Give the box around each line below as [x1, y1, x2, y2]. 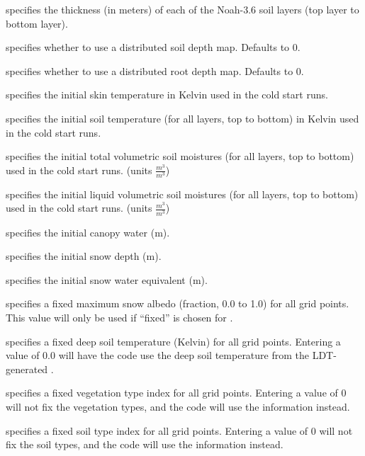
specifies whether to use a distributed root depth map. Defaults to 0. [6, 63, 304, 78]
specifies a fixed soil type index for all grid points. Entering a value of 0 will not [6, 423, 353, 438]
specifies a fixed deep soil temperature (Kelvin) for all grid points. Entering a [6, 334, 341, 348]
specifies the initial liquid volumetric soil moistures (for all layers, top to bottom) [6, 186, 359, 201]
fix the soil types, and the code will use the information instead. [6, 437, 283, 452]
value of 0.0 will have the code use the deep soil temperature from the [6, 348, 310, 363]
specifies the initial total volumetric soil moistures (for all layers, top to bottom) [6, 149, 354, 164]
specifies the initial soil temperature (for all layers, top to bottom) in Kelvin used [6, 110, 359, 125]
